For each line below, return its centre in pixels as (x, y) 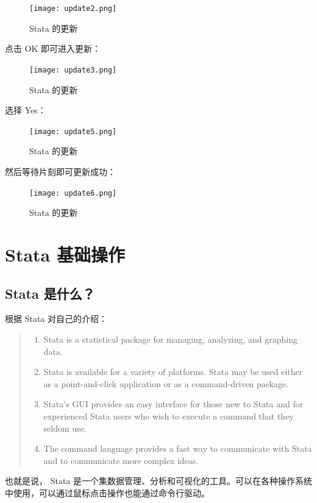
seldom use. (65, 428)
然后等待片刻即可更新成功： (60, 171)
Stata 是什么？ (50, 293)
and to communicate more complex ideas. (121, 460)
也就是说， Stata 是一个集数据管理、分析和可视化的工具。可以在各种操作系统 (158, 481)
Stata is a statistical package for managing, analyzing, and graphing (171, 339)
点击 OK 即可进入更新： (53, 48)
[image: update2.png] (73, 9)
